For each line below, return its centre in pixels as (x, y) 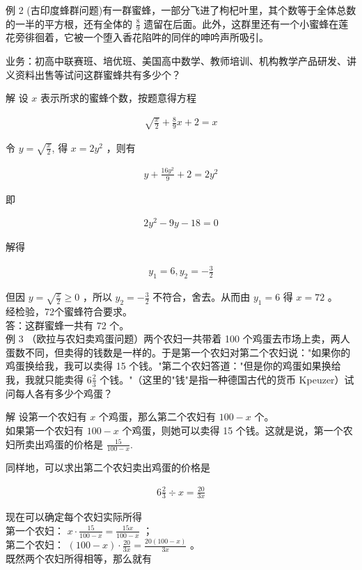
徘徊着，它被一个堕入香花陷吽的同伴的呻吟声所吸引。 (147, 37)
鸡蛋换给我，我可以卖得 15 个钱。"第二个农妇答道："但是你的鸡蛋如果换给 (173, 366)
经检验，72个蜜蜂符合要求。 (69, 311)
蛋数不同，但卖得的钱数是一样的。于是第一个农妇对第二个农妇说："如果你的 (178, 352)
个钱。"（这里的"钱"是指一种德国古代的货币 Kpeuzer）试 (227, 379)
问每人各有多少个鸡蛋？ (59, 393)
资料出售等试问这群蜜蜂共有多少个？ (98, 74)
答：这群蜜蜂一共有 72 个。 (68, 325)
